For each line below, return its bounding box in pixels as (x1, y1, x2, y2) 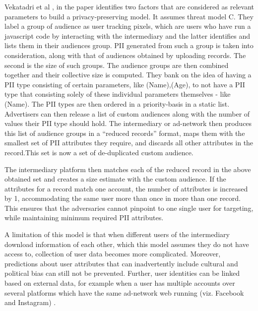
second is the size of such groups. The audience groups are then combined (4, 60, 229, 70)
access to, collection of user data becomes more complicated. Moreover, (4, 249, 221, 259)
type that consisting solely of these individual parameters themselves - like (4, 89, 231, 99)
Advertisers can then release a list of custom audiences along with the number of (4, 108, 250, 119)
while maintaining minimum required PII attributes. (4, 212, 164, 223)
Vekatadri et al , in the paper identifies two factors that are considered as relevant (4, 1, 254, 11)
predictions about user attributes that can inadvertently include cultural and (4, 258, 238, 268)
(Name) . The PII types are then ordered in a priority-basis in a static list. (4, 98, 230, 109)
